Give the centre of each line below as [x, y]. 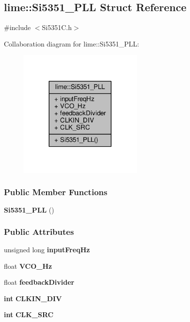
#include [17, 27]
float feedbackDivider [39, 282]
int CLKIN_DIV [33, 298]
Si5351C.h [57, 27]
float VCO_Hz [28, 266]
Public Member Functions [56, 192]
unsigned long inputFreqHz [47, 249]
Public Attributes [39, 231]
